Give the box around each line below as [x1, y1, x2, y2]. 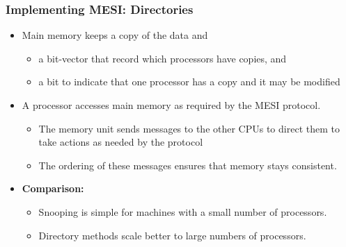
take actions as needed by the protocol [38, 135, 203, 149]
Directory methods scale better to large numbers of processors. [38, 228, 306, 242]
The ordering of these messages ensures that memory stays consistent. [38, 157, 337, 172]
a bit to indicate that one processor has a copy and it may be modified [38, 74, 340, 89]
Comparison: [22, 181, 84, 196]
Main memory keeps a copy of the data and [22, 28, 208, 42]
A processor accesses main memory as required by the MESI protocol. [22, 98, 321, 112]
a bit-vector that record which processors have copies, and [38, 51, 287, 65]
